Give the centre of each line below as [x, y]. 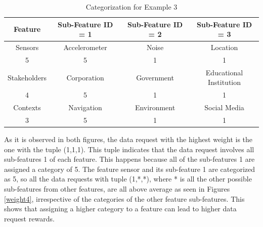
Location [224, 47]
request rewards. [29, 218]
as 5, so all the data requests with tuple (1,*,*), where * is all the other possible [128, 179]
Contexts [27, 107]
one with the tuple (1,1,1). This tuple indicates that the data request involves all [129, 149]
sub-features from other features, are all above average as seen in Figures [117, 188]
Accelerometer [85, 47]
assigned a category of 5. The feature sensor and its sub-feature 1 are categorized [130, 169]
